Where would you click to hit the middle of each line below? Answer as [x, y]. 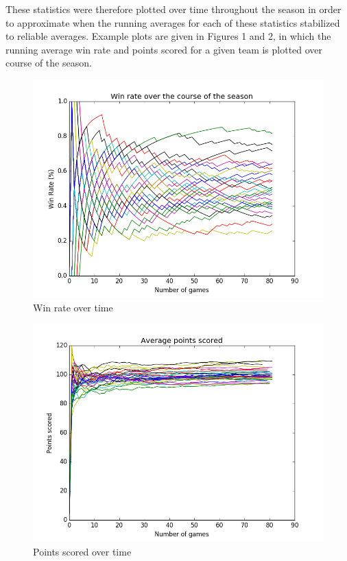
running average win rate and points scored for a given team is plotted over [164, 49]
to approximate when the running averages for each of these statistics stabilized [173, 22]
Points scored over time [82, 551]
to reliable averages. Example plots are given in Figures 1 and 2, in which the [168, 36]
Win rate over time [73, 307]
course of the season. [49, 63]
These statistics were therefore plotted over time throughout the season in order [173, 9]
